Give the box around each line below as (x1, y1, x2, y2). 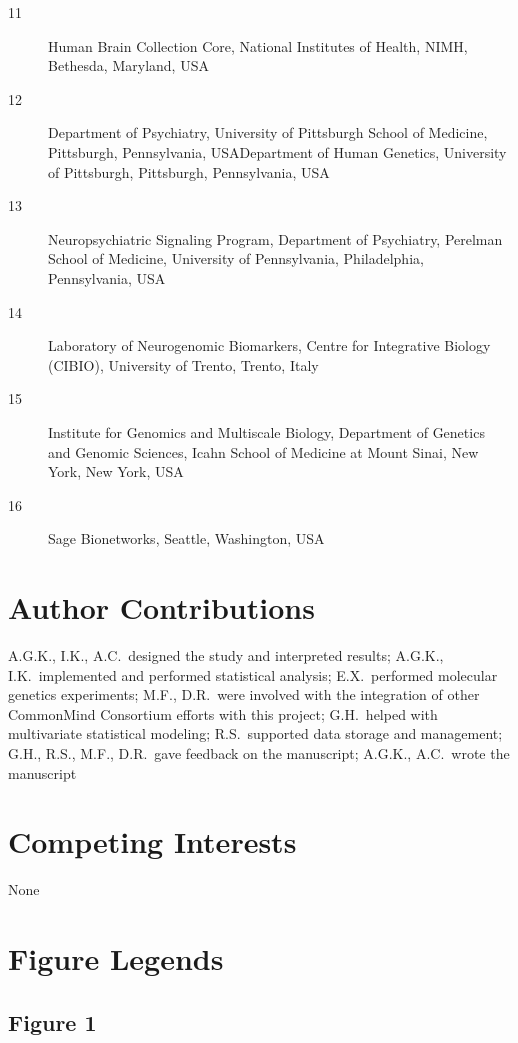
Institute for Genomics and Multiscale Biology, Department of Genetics (48, 421, 485, 442)
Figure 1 (8, 1006, 97, 1037)
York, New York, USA (48, 461, 184, 482)
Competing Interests (8, 821, 297, 862)
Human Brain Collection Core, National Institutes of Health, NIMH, (48, 35, 468, 56)
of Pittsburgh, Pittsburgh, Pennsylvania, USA (48, 161, 330, 182)
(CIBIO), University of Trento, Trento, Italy (48, 354, 319, 375)
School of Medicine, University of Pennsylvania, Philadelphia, (48, 248, 424, 269)
